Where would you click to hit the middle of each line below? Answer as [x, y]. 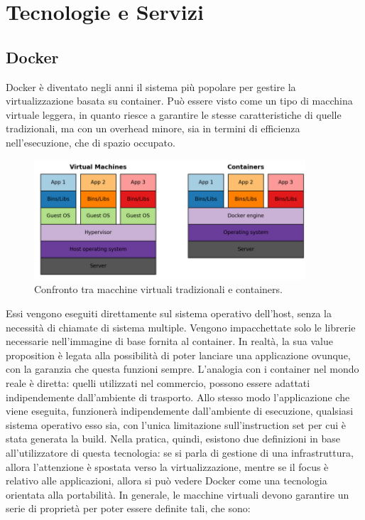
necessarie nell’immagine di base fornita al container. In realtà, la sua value [169, 341]
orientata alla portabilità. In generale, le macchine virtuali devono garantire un [178, 494]
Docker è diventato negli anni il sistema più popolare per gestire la [151, 86]
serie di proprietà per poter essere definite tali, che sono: [128, 508]
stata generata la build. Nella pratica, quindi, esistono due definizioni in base [173, 439]
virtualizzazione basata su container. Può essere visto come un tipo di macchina [179, 101]
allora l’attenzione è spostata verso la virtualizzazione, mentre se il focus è [167, 466]
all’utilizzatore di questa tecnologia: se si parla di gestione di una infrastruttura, [180, 452]
